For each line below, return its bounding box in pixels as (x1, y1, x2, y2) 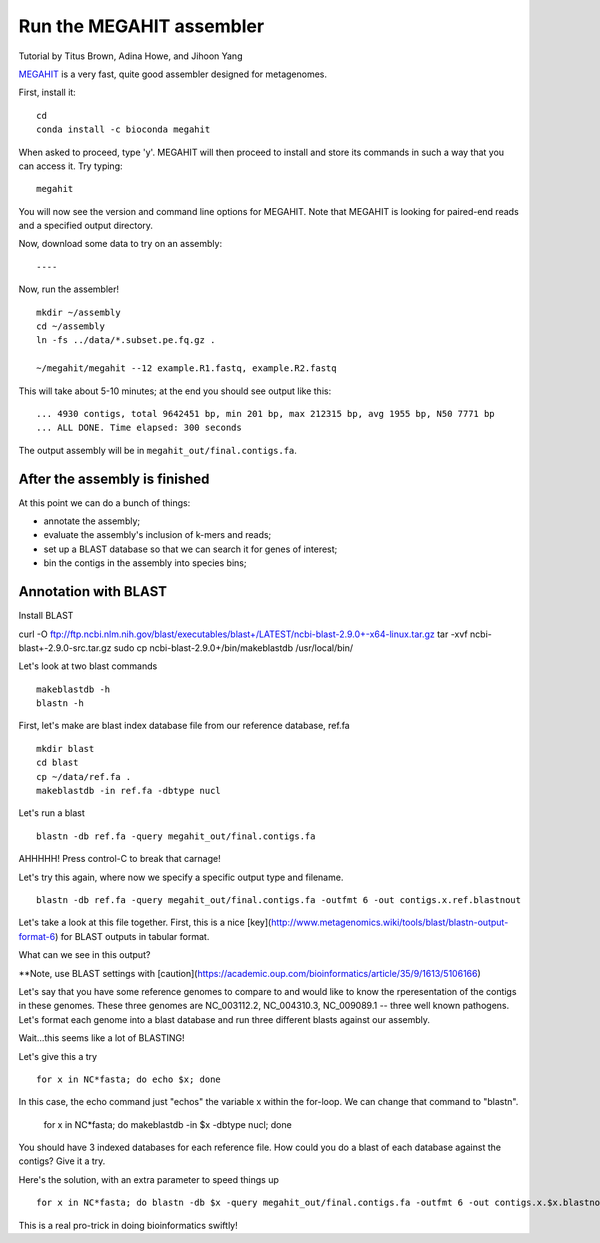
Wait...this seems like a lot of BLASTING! (18, 1032, 185, 1044)
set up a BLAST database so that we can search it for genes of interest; (43, 543, 338, 555)
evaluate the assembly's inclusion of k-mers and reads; (43, 529, 272, 541)
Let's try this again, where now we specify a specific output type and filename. (18, 871, 344, 883)
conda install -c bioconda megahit (36, 124, 211, 135)
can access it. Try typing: (18, 160, 123, 172)
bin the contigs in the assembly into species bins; (43, 557, 247, 569)
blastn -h (36, 698, 84, 709)
